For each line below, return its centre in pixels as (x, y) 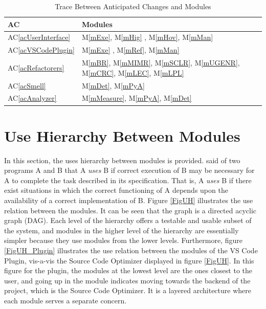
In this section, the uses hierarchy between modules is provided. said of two (122, 160)
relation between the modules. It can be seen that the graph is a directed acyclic (130, 210)
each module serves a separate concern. (65, 300)
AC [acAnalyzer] (32, 98)
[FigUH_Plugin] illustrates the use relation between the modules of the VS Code (131, 250)
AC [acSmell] (27, 85)
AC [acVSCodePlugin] (41, 50)
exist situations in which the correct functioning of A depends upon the (116, 190)
